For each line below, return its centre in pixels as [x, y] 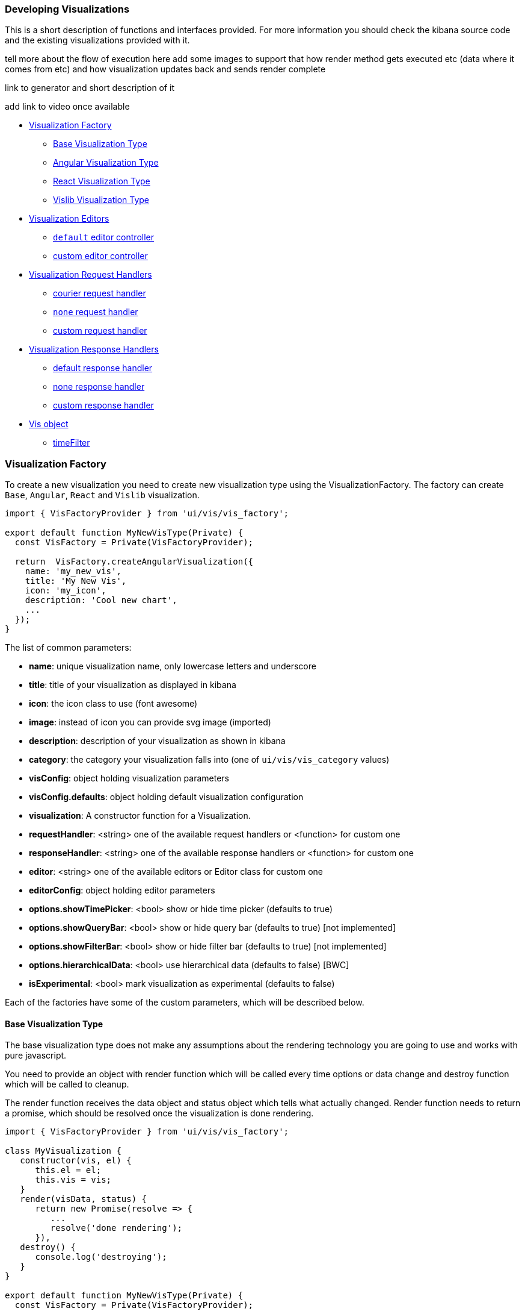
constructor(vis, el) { [76, 1161]
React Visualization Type [102, 181]
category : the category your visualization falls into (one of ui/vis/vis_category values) [209, 760]
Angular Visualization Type [106, 163]
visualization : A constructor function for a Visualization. [140, 816]
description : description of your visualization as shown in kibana [157, 741]
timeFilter [72, 443]
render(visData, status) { [84, 1199]
